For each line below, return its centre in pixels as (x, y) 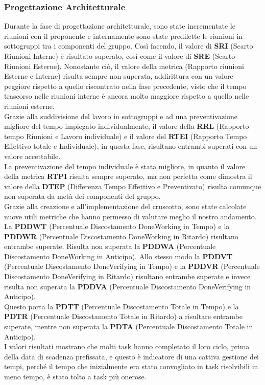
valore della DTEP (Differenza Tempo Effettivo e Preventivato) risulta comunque (133, 186)
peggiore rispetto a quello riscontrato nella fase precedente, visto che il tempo (125, 86)
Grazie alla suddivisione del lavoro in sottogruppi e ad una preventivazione (121, 116)
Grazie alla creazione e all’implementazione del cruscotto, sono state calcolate (125, 206)
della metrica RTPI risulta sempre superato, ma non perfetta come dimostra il (128, 176)
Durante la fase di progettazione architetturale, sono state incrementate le (120, 26)
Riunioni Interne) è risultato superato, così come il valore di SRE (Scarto (120, 56)
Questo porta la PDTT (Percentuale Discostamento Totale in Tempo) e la (122, 306)
